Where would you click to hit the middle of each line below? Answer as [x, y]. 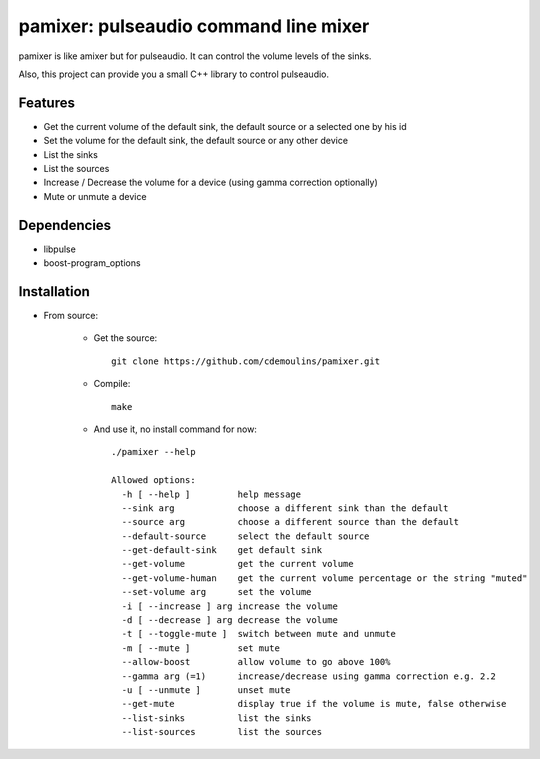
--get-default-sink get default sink [222, 550]
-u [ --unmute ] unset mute [206, 689]
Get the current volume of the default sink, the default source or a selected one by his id [225, 126]
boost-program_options [92, 263]
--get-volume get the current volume [237, 564]
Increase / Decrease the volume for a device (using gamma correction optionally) [211, 182]
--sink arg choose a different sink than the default [285, 508]
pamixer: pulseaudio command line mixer [194, 26]
